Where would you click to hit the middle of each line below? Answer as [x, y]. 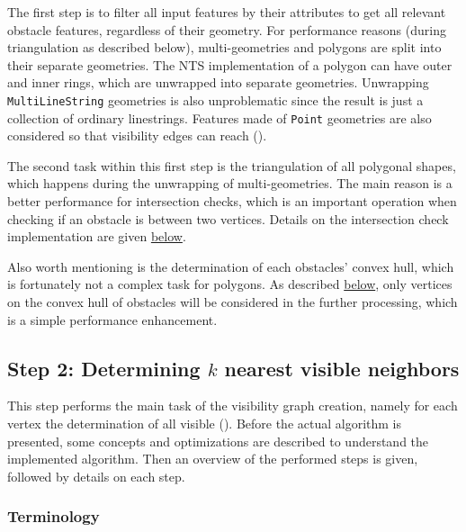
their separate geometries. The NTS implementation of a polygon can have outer [230, 64]
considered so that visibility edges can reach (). [137, 135]
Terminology [54, 516]
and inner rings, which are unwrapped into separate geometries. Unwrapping [218, 82]
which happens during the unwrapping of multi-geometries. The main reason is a [230, 183]
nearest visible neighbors [342, 368]
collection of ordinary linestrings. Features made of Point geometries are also [220, 117]
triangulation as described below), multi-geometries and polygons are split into [224, 47]
